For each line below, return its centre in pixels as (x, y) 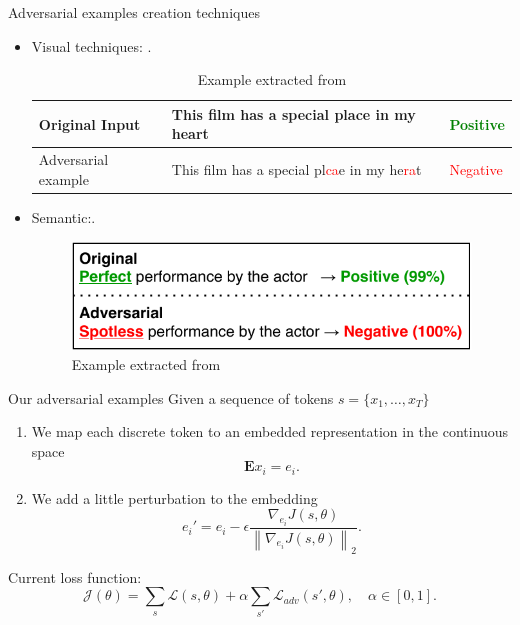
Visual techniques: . (91, 45)
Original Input (89, 123)
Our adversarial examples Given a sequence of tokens (171, 397)
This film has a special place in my (293, 113)
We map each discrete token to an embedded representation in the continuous (270, 431)
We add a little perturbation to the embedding (174, 497)
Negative (476, 169)
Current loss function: (75, 576)
